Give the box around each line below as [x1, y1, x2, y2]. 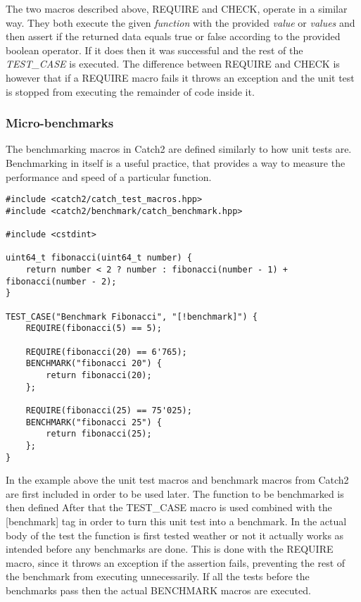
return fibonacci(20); [46, 370, 152, 380]
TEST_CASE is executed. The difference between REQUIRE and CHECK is [6, 56, 340, 71]
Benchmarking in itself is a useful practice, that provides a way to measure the [6, 155, 346, 170]
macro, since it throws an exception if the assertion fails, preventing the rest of [6, 555, 346, 570]
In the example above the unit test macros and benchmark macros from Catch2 [6, 472, 349, 487]
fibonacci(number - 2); [6, 276, 117, 287]
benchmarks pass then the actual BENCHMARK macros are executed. [6, 583, 311, 597]
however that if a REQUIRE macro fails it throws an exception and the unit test [6, 70, 355, 84]
